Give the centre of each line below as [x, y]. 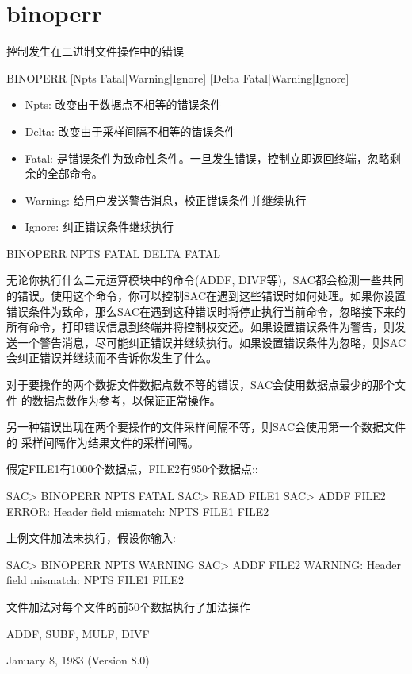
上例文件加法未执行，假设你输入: [91, 538]
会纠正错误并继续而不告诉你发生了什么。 [112, 358]
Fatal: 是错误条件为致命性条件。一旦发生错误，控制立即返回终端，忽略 [207, 158]
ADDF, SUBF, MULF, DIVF [78, 633]
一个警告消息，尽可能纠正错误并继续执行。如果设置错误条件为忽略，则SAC [211, 342]
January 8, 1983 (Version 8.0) [78, 660]
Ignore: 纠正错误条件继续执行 [99, 227]
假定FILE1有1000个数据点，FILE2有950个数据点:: [132, 469]
